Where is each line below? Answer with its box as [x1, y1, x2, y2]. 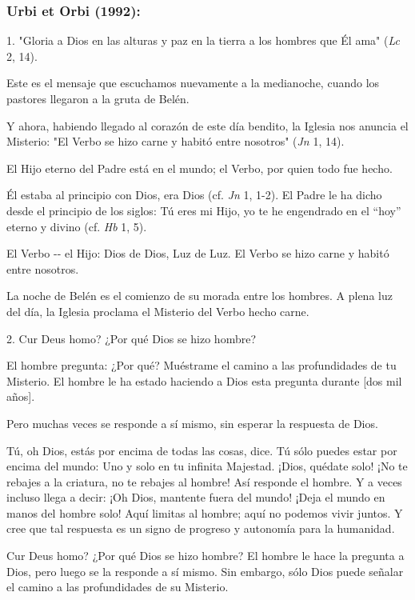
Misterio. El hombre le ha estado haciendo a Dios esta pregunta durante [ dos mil [6, 372, 402, 389]
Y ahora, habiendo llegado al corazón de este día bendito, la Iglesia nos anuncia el [6, 117, 409, 134]
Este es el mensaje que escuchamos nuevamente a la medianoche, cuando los [6, 74, 380, 91]
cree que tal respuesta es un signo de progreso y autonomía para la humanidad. [6, 520, 395, 537]
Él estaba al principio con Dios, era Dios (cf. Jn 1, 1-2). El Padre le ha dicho [6, 186, 382, 203]
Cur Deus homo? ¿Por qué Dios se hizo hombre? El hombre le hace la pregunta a [6, 547, 405, 564]
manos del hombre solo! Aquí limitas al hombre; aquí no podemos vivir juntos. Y [6, 504, 403, 521]
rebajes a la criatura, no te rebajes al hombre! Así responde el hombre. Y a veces [6, 473, 402, 490]
